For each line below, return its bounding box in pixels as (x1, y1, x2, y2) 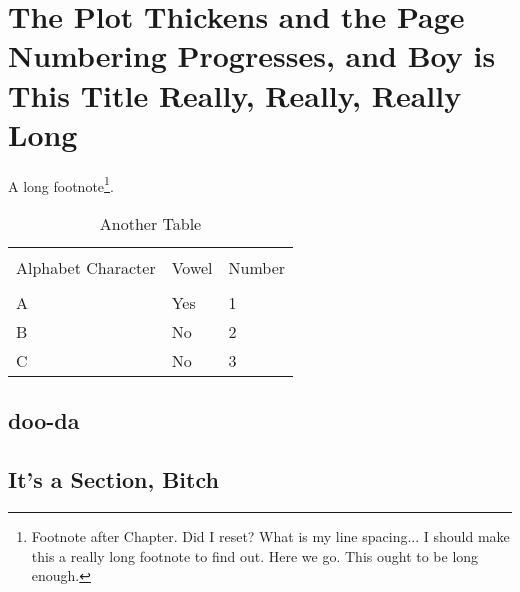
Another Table (99, 211, 202, 235)
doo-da (8, 405, 80, 436)
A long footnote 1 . (8, 172, 114, 196)
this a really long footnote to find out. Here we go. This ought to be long (31, 545, 479, 566)
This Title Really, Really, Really (8, 74, 462, 115)
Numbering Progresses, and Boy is (8, 35, 496, 76)
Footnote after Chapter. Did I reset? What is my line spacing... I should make (31, 525, 510, 546)
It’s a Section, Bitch (8, 464, 219, 495)
